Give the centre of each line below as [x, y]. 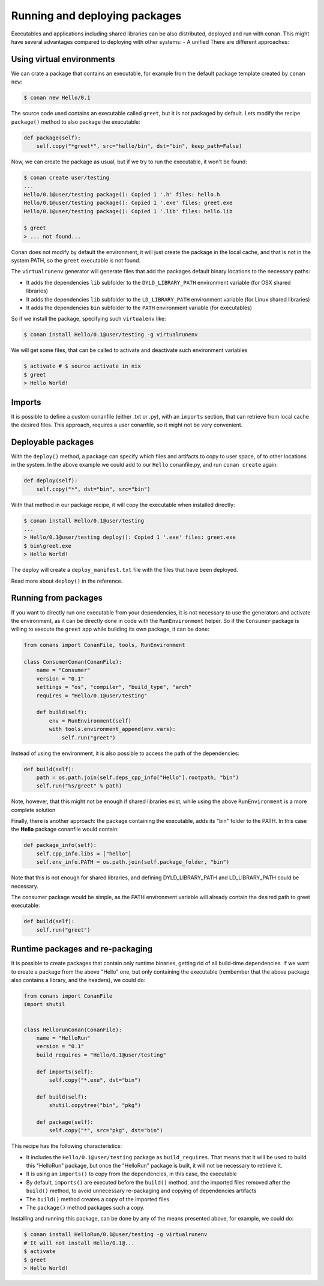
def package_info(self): [60, 845]
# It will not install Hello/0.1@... [79, 1243]
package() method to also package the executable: [76, 122]
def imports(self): [65, 1072]
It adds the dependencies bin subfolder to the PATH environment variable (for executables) [139, 308]
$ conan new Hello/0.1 [57, 98]
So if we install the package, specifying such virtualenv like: [88, 319]
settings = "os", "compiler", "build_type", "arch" [114, 687]
